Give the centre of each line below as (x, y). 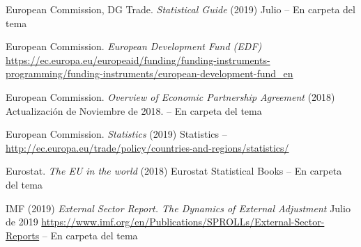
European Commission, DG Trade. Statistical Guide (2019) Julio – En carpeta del (180, 9)
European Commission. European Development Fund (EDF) (134, 46)
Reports (23, 235)
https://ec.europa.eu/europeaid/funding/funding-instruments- (138, 59)
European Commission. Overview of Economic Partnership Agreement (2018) (170, 96)
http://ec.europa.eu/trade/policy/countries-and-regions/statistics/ (147, 147)
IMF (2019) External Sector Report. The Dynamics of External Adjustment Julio (178, 208)
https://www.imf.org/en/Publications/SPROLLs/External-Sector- (183, 222)
